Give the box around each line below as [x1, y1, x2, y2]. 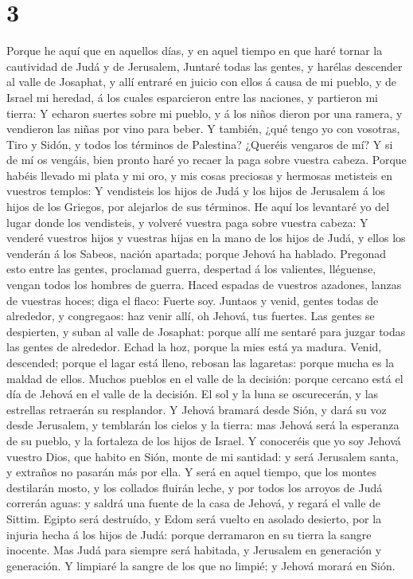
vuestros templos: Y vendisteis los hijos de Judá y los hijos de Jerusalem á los [6, 182, 386, 199]
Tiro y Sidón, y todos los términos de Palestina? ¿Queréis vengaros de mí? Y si [6, 135, 393, 152]
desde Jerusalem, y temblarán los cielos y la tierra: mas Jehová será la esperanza [6, 417, 399, 433]
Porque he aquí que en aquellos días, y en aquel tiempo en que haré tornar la [6, 42, 383, 59]
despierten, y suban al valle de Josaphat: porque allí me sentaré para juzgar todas [6, 323, 406, 339]
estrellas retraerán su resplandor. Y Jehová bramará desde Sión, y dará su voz [6, 401, 387, 417]
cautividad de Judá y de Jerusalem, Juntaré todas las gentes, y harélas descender [6, 57, 403, 74]
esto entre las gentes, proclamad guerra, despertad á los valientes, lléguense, [6, 260, 376, 277]
